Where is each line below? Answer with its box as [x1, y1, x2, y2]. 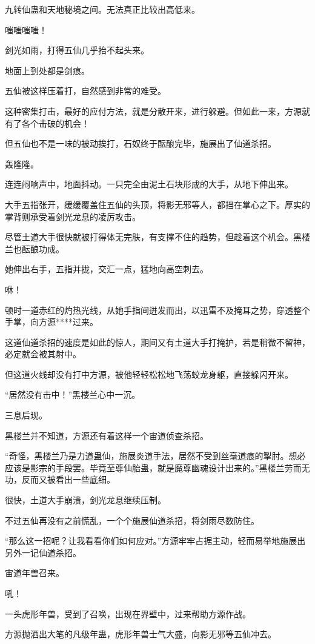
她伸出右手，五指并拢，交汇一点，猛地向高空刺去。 [5, 263, 208, 275]
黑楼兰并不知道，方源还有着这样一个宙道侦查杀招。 [5, 429, 208, 441]
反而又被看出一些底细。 [21, 473, 115, 486]
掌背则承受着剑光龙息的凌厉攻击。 [5, 210, 141, 223]
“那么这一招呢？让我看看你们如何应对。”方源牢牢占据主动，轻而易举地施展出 [5, 534, 306, 547]
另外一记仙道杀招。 [5, 546, 81, 558]
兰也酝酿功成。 [5, 242, 64, 255]
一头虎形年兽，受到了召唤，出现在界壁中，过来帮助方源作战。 [5, 607, 251, 620]
